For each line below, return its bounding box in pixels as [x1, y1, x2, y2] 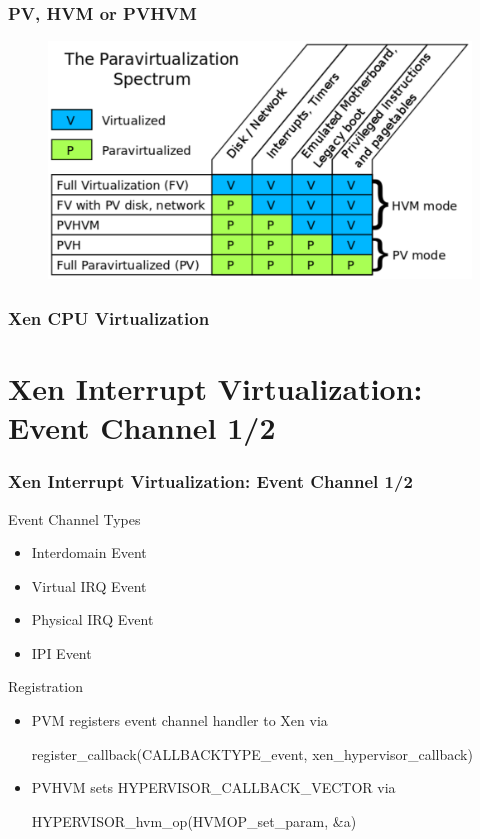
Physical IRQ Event [31, 609, 154, 630]
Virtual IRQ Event [31, 575, 147, 596]
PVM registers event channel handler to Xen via [31, 710, 328, 731]
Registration [8, 676, 83, 697]
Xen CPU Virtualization [8, 305, 210, 330]
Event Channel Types [8, 508, 141, 529]
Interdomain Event [31, 542, 147, 563]
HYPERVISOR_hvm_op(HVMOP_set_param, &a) [31, 810, 357, 831]
